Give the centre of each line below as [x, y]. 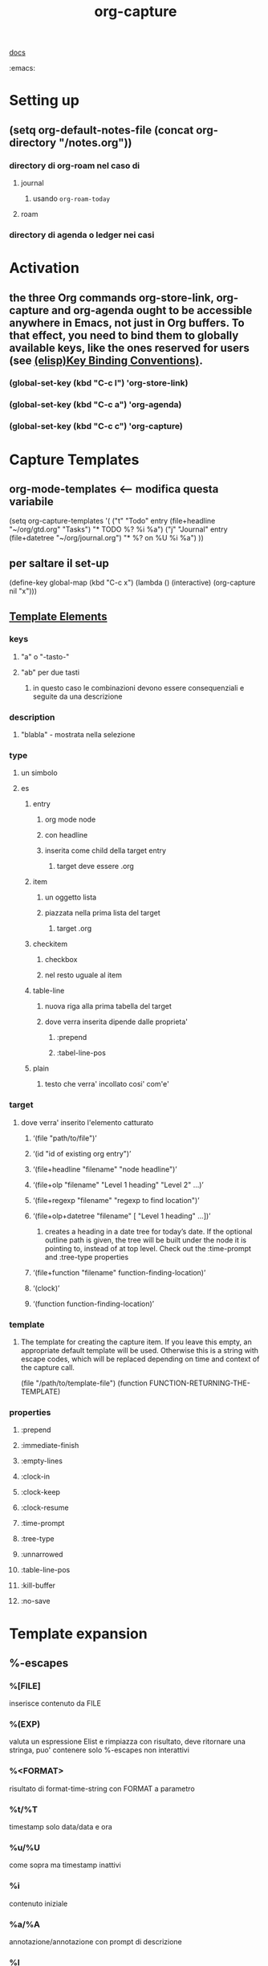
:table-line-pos [45, 1570]
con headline [66, 835]
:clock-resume [45, 1507]
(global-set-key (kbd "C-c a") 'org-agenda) [95, 405]
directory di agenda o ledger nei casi [82, 235]
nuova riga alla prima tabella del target [108, 1006]
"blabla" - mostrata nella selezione [78, 735]
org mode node [70, 820]
